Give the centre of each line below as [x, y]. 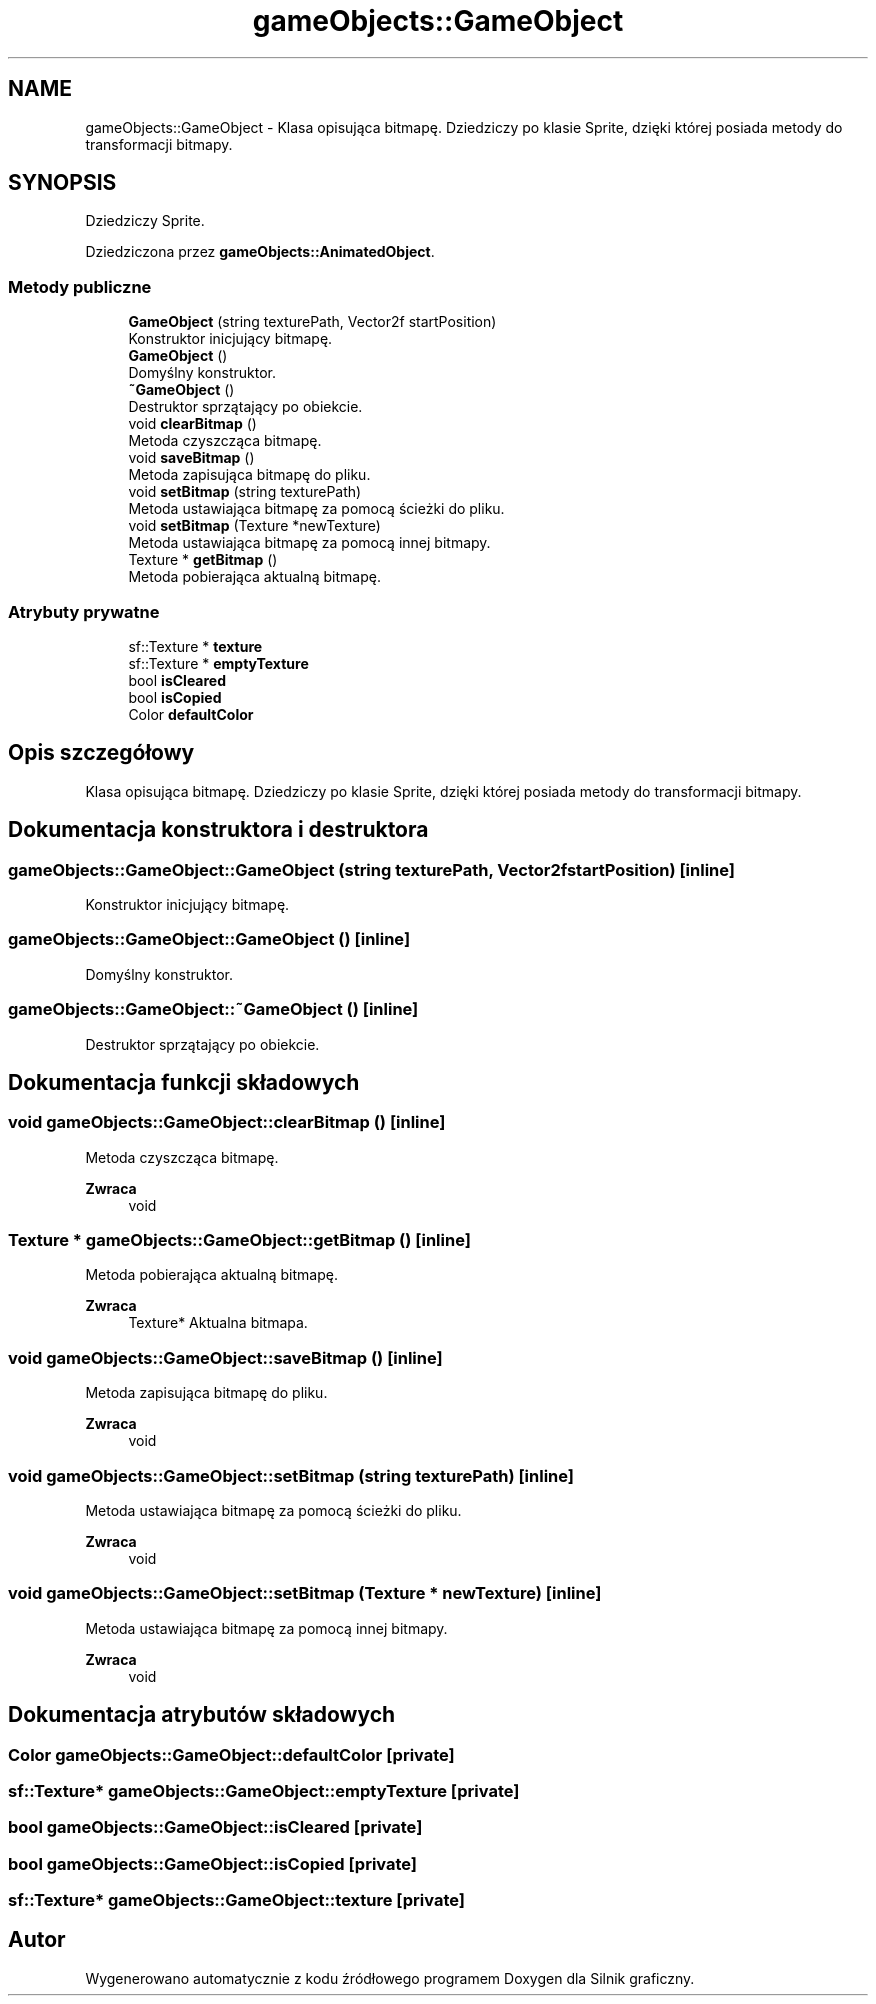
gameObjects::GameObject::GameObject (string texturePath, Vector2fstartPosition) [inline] [371, 869]
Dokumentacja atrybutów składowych [202, 1715]
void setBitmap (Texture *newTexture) [254, 526]
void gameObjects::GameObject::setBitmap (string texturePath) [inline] [291, 1475]
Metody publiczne [80, 286]
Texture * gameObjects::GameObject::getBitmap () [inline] [239, 1240]
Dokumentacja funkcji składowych [184, 1082]
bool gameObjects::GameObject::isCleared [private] [215, 1827]
